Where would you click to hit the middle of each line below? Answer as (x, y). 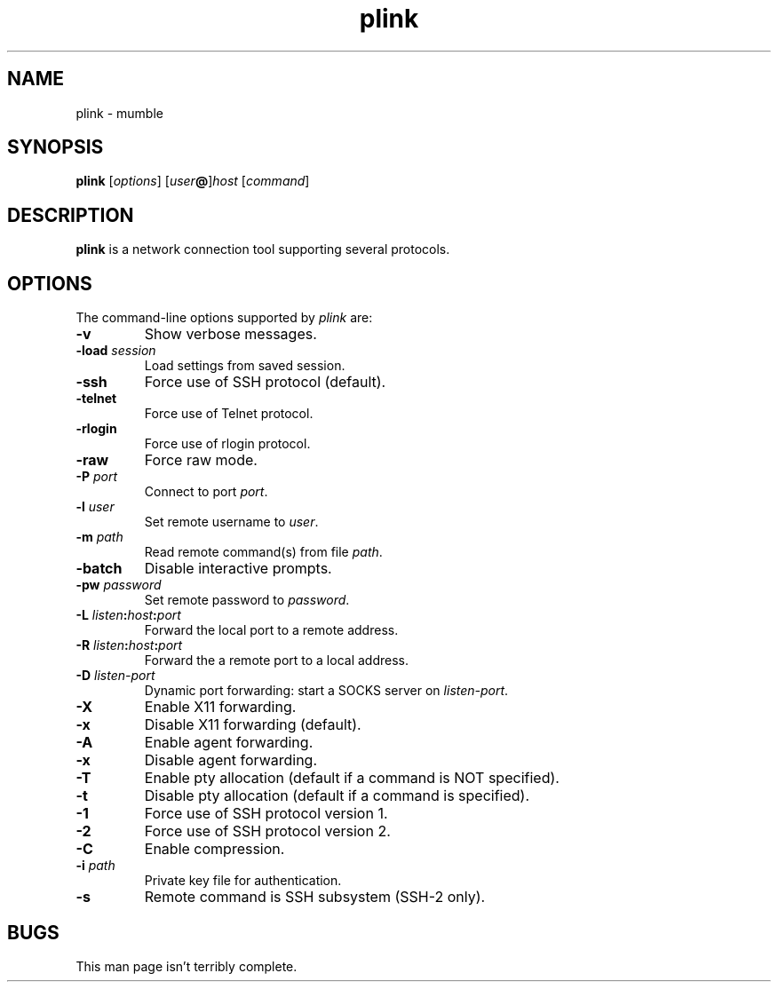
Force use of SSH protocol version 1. (266, 814)
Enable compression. (214, 849)
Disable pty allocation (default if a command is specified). (337, 796)
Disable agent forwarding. (231, 760)
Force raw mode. (201, 460)
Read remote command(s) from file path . (263, 552)
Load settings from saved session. (245, 366)
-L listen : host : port (128, 615)
